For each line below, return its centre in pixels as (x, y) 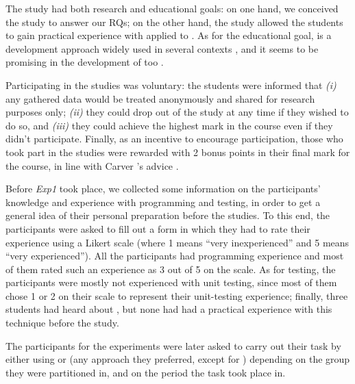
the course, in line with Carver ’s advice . (92, 165)
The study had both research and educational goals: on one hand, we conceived (172, 8)
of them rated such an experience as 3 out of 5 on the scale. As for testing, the (171, 269)
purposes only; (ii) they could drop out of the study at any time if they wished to (177, 112)
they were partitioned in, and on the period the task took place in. (146, 372)
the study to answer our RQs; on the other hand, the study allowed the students (174, 22)
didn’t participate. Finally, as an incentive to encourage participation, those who (174, 139)
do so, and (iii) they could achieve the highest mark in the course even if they (169, 125)
